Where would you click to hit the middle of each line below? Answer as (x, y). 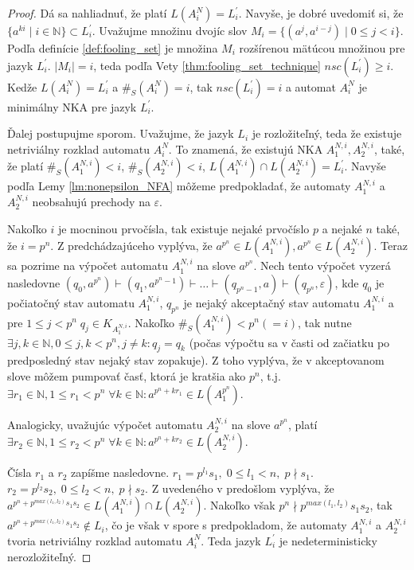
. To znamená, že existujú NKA (246, 148)
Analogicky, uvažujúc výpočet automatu (105, 424)
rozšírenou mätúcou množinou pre (322, 48)
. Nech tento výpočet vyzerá (322, 265)
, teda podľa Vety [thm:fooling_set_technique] (207, 65)
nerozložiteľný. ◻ (49, 556)
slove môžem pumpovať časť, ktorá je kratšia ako (127, 375)
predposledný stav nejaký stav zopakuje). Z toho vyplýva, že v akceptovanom (196, 360)
